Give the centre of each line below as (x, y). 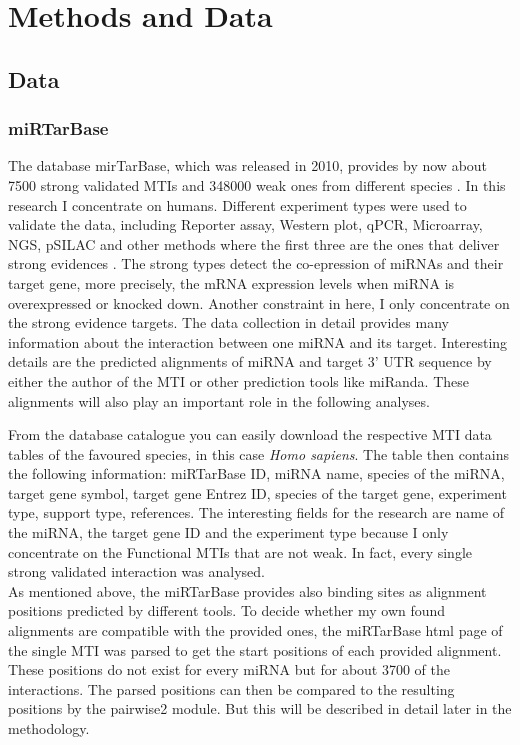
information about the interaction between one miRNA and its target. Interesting (258, 341)
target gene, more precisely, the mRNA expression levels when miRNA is (231, 282)
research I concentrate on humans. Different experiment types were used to (237, 204)
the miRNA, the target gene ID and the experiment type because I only (228, 532)
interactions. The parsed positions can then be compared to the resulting (231, 688)
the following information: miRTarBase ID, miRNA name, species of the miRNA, (256, 473)
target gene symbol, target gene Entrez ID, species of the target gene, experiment (257, 492)
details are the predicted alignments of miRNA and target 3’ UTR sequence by (250, 361)
